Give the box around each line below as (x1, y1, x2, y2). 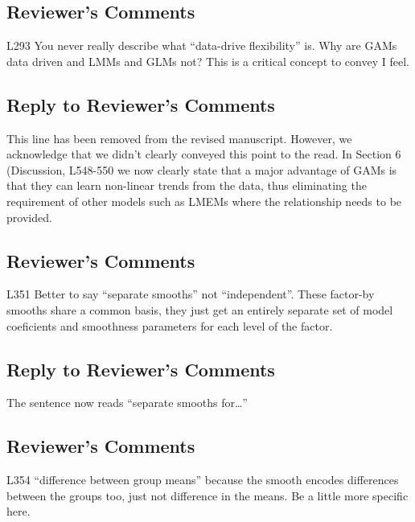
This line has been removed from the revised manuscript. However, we (6, 129, 352, 146)
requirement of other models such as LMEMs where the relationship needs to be (6, 192, 402, 209)
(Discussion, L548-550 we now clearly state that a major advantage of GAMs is (6, 161, 397, 178)
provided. (6, 208, 52, 225)
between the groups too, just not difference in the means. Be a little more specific (6, 487, 409, 504)
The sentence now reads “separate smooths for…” (6, 394, 248, 411)
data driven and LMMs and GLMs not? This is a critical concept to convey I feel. (6, 52, 409, 69)
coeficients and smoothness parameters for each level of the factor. (6, 317, 333, 334)
